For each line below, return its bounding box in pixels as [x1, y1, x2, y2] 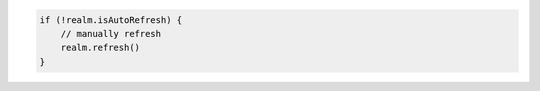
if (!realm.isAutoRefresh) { [39, 14, 183, 25]
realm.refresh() [60, 42, 140, 54]
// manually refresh [60, 28, 162, 39]
